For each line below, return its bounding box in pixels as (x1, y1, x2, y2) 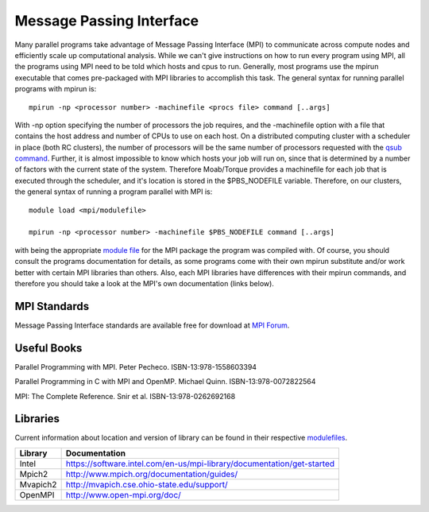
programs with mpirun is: (14, 84, 97, 94)
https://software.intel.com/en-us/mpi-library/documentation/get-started (65, 458, 335, 469)
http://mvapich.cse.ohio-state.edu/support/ (65, 479, 228, 490)
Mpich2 (19, 468, 48, 479)
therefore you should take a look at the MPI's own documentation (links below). (14, 278, 274, 288)
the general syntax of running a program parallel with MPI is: (14, 187, 213, 196)
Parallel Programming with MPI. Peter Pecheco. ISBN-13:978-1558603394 (14, 362, 257, 371)
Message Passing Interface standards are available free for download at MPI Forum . (14, 320, 290, 330)
